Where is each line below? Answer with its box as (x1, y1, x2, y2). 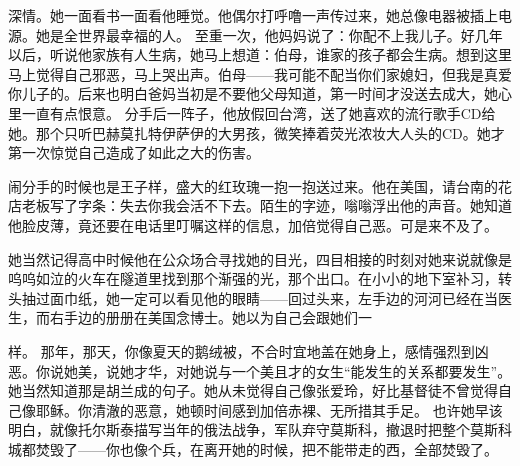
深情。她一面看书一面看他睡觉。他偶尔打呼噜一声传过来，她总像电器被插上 (8, 5, 498, 25)
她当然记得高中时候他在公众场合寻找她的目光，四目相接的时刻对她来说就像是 (8, 248, 512, 269)
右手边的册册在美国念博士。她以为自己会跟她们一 (49, 307, 372, 328)
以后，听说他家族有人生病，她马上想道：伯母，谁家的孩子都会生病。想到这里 (8, 44, 512, 65)
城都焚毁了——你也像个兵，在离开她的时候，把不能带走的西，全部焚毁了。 (8, 438, 498, 459)
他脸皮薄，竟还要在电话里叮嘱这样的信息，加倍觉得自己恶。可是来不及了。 (8, 214, 498, 235)
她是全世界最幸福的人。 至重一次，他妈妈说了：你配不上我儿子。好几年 (35, 24, 503, 45)
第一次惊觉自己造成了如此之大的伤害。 (8, 142, 260, 163)
